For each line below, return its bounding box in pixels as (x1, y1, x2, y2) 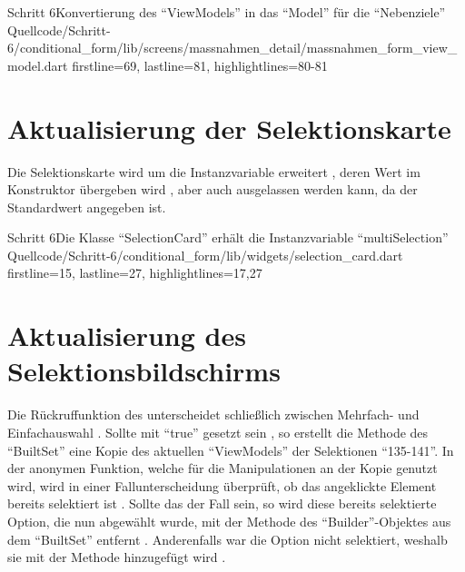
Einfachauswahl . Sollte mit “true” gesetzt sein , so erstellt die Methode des (7, 422, 429, 441)
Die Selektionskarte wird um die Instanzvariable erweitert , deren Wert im (7, 162, 420, 181)
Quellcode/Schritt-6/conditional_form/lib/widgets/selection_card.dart (7, 245, 403, 264)
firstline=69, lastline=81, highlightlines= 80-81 (72, 55, 328, 74)
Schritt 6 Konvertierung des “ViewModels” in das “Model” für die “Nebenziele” (7, 3, 446, 21)
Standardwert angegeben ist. (7, 197, 166, 216)
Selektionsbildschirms (7, 352, 281, 390)
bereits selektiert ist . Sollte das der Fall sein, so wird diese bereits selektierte (7, 494, 437, 513)
